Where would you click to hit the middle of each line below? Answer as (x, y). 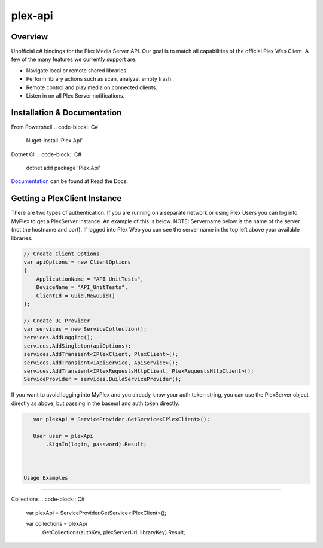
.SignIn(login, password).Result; (96, 444)
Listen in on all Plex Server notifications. (75, 96)
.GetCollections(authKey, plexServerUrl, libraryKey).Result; (113, 532)
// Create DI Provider (57, 321)
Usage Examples (46, 478)
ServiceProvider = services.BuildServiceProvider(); (103, 379)
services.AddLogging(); (59, 337)
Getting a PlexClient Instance (66, 198)
